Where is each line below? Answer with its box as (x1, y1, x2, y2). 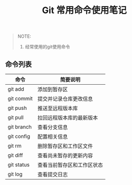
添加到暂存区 (37, 86, 68, 93)
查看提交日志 (37, 171, 68, 178)
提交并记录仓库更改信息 (37, 95, 93, 102)
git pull (8, 114, 24, 121)
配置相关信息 (37, 133, 68, 140)
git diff (8, 152, 24, 159)
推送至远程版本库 (37, 105, 78, 111)
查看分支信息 (37, 124, 68, 131)
